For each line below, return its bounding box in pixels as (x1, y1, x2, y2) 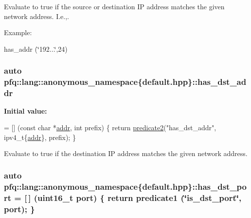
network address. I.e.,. (4, 11, 70, 21)
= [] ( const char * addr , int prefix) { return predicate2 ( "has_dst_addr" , (4, 122, 216, 133)
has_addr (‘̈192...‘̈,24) (4, 43, 68, 54)
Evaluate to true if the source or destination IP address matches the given (4, 1, 225, 11)
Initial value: (4, 106, 47, 116)
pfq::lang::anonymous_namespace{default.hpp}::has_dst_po (4, 180, 247, 192)
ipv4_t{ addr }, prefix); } (4, 132, 76, 142)
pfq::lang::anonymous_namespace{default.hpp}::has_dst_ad (4, 76, 247, 88)
